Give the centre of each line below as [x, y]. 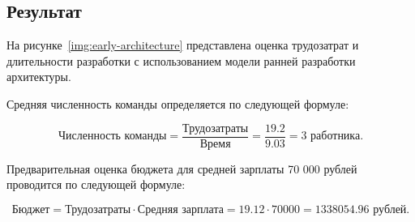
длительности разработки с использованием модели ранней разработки [181, 60]
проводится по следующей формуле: [96, 184]
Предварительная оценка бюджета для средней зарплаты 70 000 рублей [182, 168]
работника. [337, 137]
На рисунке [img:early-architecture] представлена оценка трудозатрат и [183, 45]
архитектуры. [39, 77]
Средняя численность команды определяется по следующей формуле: [178, 103]
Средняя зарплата [180, 209]
